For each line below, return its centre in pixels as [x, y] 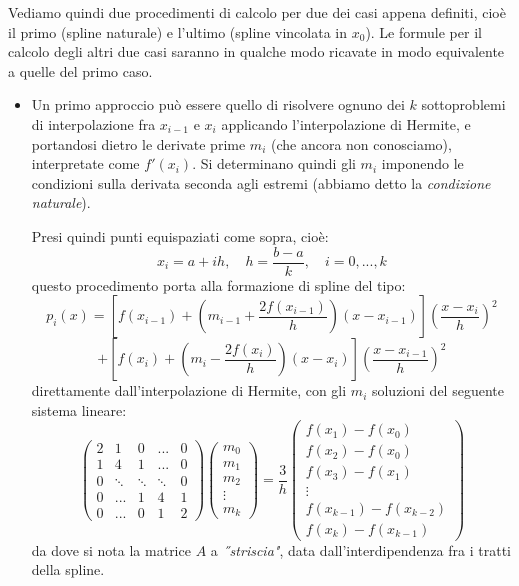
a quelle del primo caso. [80, 70]
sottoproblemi [463, 104]
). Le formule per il [423, 31]
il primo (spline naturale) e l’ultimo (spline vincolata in [177, 31]
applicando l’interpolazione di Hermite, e [346, 123]
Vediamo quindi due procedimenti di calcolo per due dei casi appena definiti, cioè [257, 12]
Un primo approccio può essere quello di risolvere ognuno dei [218, 104]
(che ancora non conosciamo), [361, 143]
